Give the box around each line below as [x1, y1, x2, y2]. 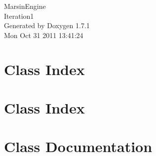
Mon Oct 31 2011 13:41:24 [4, 30, 83, 40]
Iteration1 [4, 10, 34, 21]
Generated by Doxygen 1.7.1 [4, 20, 90, 31]
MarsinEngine [4, 1, 46, 11]
